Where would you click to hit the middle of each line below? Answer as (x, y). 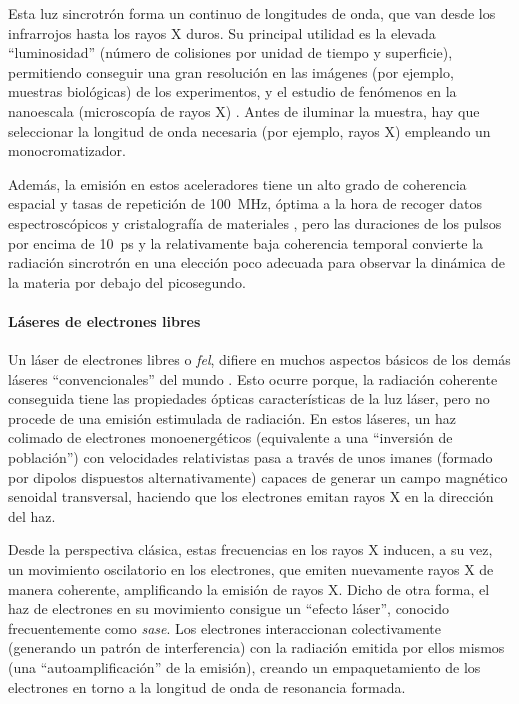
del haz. (32, 515)
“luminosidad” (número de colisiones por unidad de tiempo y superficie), (230, 52)
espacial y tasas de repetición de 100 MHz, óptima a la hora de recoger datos (245, 203)
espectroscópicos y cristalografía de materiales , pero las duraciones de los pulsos (255, 222)
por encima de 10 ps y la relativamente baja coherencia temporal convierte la (246, 242)
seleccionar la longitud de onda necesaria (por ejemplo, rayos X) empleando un (249, 130)
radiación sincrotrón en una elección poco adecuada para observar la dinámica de (257, 262)
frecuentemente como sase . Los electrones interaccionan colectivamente (224, 627)
